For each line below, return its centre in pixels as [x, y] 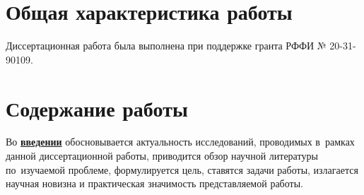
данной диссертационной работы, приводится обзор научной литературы [162, 156]
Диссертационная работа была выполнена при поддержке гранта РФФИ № [166, 46]
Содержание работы [97, 108]
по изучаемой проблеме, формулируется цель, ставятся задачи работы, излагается [182, 169]
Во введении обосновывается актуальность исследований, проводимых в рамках [180, 142]
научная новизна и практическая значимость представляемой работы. [154, 183]
